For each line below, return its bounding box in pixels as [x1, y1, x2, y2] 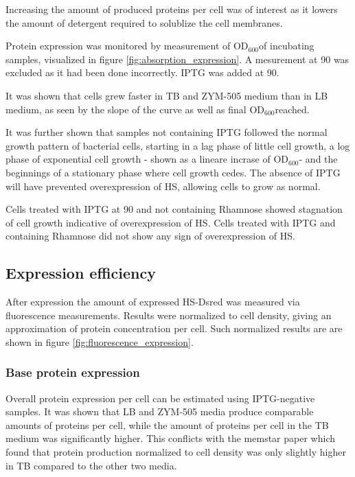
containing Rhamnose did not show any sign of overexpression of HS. [5, 229, 295, 243]
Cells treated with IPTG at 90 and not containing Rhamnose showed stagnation [5, 202, 343, 216]
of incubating [259, 38, 314, 53]
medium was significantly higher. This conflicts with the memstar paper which [5, 431, 335, 445]
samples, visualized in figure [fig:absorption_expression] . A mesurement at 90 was [5, 51, 350, 66]
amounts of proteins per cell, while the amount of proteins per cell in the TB [5, 417, 329, 432]
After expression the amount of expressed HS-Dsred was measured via [5, 294, 300, 309]
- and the [299, 152, 338, 166]
